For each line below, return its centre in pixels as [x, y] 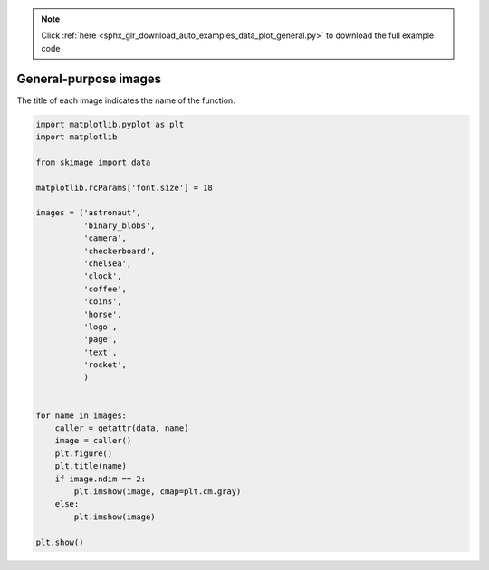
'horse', [102, 314]
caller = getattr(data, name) [122, 428]
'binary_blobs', [119, 225]
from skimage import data [93, 162]
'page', [100, 340]
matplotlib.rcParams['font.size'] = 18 [124, 187]
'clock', [102, 276]
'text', [100, 352]
